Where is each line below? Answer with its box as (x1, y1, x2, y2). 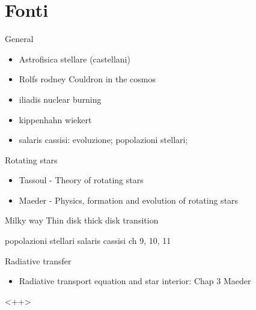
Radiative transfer (5, 254, 72, 267)
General (5, 32, 34, 45)
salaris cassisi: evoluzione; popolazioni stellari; (19, 133, 188, 146)
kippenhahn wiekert (19, 113, 92, 126)
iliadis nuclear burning (19, 93, 102, 105)
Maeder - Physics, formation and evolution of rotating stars (19, 193, 239, 206)
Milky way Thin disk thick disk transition (5, 214, 159, 226)
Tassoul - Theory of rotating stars (19, 174, 144, 186)
